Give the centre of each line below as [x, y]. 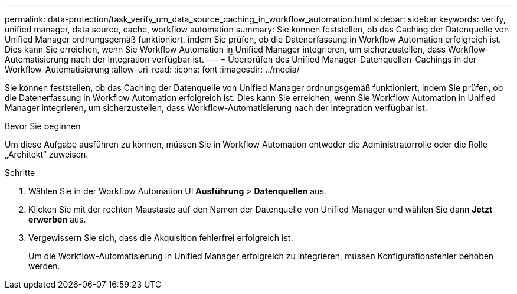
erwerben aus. [57, 219]
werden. [44, 266]
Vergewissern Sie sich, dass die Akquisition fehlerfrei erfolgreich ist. [161, 238]
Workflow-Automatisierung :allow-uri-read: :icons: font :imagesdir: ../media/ [152, 69]
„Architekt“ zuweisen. [47, 154]
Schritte [20, 173]
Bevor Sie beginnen [43, 126]
